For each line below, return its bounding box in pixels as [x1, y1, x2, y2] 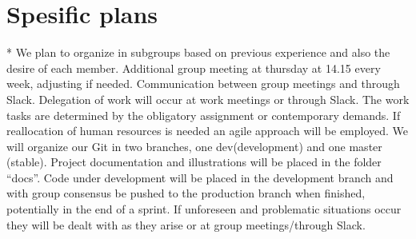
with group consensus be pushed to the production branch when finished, [6, 185, 366, 201]
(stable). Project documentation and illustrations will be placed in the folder [6, 153, 382, 170]
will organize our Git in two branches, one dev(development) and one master [6, 137, 382, 154]
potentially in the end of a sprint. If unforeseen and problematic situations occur [6, 201, 402, 217]
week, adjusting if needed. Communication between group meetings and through [6, 75, 400, 92]
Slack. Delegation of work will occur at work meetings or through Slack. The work [6, 90, 410, 107]
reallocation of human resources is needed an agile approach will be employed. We [6, 122, 409, 139]
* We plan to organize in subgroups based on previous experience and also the [6, 44, 390, 61]
